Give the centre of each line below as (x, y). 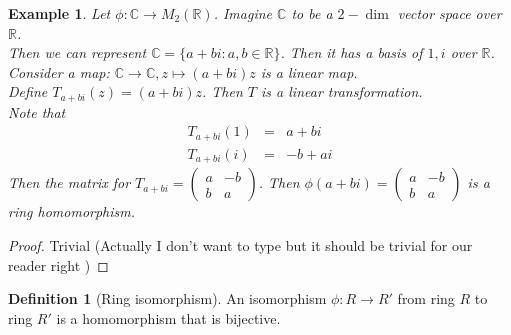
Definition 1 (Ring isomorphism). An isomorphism (167, 298)
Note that (37, 111)
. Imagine (243, 13)
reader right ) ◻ (58, 264)
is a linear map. (309, 71)
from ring (426, 298)
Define (28, 91)
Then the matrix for (69, 182)
